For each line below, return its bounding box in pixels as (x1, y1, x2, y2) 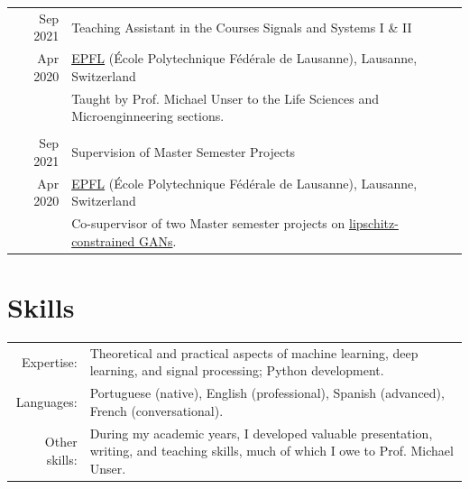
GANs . (138, 231, 177, 250)
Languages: (15, 392, 78, 411)
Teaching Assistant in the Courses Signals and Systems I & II (71, 17, 412, 36)
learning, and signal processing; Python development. (89, 361, 384, 380)
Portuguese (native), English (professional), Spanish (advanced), (89, 383, 445, 402)
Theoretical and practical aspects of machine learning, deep (89, 343, 418, 362)
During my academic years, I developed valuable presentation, (89, 423, 433, 442)
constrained (71, 231, 135, 250)
